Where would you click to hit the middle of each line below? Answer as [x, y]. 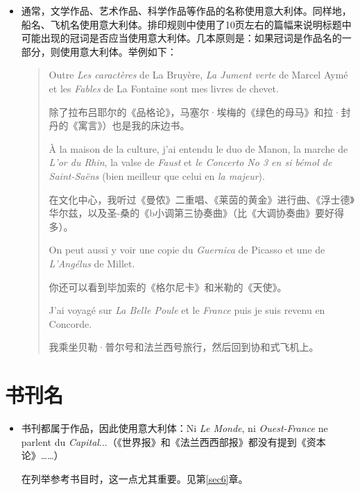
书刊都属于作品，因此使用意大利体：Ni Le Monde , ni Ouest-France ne [174, 428]
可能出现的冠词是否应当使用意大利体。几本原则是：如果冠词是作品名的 [181, 38]
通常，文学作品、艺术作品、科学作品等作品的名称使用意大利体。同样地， [186, 10]
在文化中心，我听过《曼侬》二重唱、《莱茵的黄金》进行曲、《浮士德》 [202, 199]
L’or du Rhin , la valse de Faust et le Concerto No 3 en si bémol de [190, 162]
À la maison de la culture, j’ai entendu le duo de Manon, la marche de [198, 148]
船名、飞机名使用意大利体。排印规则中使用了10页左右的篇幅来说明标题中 [186, 24]
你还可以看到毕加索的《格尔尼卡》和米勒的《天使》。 [168, 286]
